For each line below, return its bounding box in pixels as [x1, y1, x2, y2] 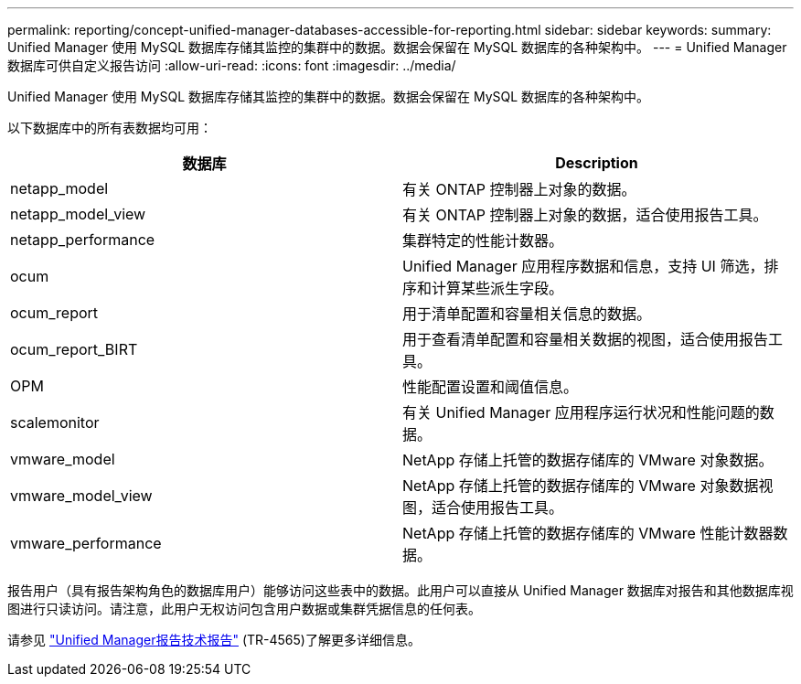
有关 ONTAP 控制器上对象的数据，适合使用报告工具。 [402, 206, 768, 224]
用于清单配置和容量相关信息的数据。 [402, 305, 652, 323]
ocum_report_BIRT [10, 340, 138, 358]
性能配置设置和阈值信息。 [402, 378, 579, 396]
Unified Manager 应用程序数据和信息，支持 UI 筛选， [402, 257, 764, 275]
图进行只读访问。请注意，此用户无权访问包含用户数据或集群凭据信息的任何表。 [7, 601, 481, 616]
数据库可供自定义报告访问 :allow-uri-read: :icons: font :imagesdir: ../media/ [7, 58, 456, 73]
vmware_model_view [10, 486, 153, 505]
